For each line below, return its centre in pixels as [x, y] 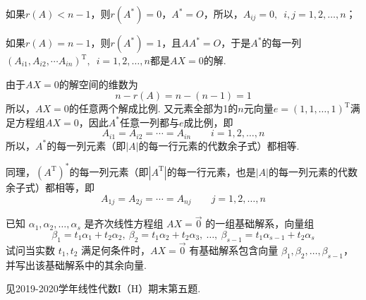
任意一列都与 [149, 122]
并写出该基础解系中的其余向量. [76, 264]
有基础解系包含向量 [234, 250]
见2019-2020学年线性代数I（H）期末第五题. [103, 288]
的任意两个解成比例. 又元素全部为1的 [153, 108]
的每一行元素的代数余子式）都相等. [219, 145]
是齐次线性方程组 [124, 223]
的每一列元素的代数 [313, 171]
